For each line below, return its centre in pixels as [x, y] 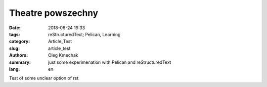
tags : [15, 34]
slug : [14, 48]
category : [20, 42]
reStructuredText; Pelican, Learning [84, 34]
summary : [20, 62]
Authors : [19, 55]
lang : [15, 69]
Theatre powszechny [54, 13]
